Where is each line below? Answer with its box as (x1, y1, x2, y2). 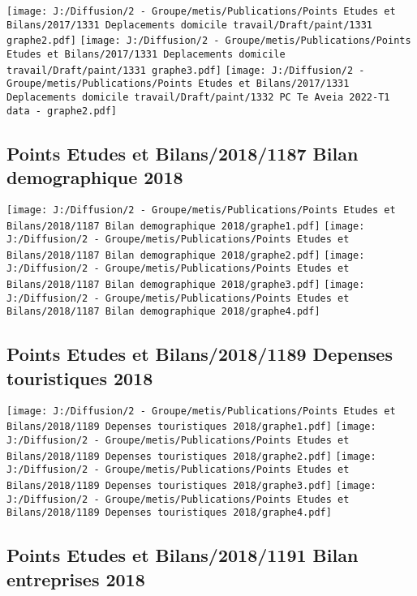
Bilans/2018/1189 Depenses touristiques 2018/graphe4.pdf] (6, 507, 332, 519)
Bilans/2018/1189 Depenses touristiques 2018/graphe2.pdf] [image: (6, 450, 376, 462)
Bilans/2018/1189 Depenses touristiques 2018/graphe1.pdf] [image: (6, 421, 376, 433)
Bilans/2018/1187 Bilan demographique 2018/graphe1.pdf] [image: (6, 220, 365, 232)
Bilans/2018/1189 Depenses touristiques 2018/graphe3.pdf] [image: (6, 479, 376, 491)
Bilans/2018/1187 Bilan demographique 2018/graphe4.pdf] (6, 306, 320, 318)
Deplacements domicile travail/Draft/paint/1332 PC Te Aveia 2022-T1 (6, 91, 390, 103)
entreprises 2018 (6, 566, 145, 591)
